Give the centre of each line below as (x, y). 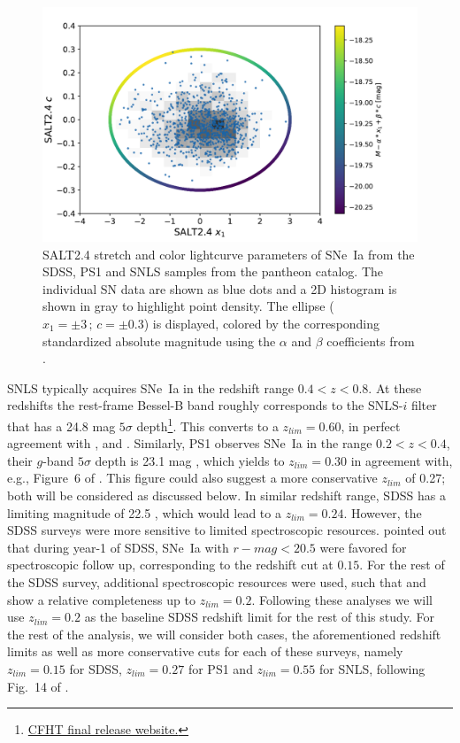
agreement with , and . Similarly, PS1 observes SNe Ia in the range (190, 443)
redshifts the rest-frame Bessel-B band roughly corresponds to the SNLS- (205, 405)
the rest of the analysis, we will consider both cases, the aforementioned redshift (224, 634)
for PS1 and (220, 668)
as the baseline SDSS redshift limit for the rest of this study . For (260, 617)
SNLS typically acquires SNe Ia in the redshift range (151, 387)
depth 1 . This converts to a (207, 424)
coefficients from (371, 341)
